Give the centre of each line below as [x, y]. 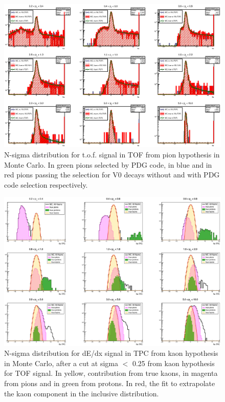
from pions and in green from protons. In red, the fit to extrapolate [110, 383]
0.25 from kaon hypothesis [173, 363]
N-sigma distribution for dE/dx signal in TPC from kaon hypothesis [111, 353]
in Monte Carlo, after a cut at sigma [61, 363]
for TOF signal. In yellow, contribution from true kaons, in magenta [111, 373]
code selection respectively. [46, 184]
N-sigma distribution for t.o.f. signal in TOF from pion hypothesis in [112, 155]
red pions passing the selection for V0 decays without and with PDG [112, 175]
